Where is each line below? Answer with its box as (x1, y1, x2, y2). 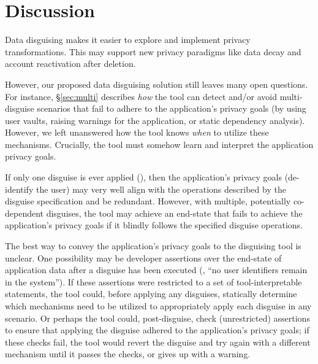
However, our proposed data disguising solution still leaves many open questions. (5, 77, 308, 90)
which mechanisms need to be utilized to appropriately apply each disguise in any (5, 300, 312, 312)
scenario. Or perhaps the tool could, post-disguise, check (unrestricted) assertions (5, 311, 310, 324)
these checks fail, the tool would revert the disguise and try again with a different (5, 335, 311, 348)
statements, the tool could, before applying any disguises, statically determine (5, 287, 297, 300)
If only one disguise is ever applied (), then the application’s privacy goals (5, 171, 282, 184)
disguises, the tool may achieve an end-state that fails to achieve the (46, 206, 303, 219)
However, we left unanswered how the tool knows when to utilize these (5, 126, 269, 139)
